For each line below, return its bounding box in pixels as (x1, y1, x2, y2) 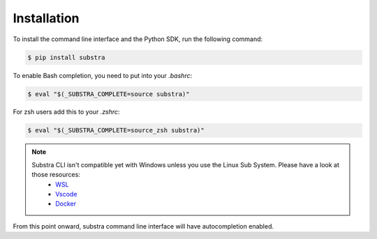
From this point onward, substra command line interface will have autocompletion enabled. (13, 222, 274, 230)
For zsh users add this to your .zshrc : (13, 108, 120, 116)
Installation (13, 10, 80, 26)
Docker (55, 199, 77, 208)
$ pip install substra (27, 53, 105, 61)
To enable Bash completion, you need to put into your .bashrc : (13, 71, 192, 79)
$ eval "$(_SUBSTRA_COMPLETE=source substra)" (27, 90, 190, 98)
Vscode (55, 190, 77, 199)
